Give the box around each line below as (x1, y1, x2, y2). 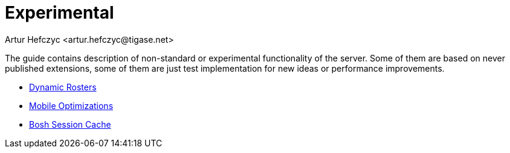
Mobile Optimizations (29, 100, 114, 111)
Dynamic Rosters (29, 81, 97, 92)
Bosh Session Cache (29, 119, 111, 130)
